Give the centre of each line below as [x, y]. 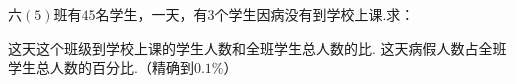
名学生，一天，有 [151, 14]
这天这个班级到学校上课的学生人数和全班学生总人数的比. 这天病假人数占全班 [257, 47]
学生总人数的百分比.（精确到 [101, 67]
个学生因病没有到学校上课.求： [314, 14]
